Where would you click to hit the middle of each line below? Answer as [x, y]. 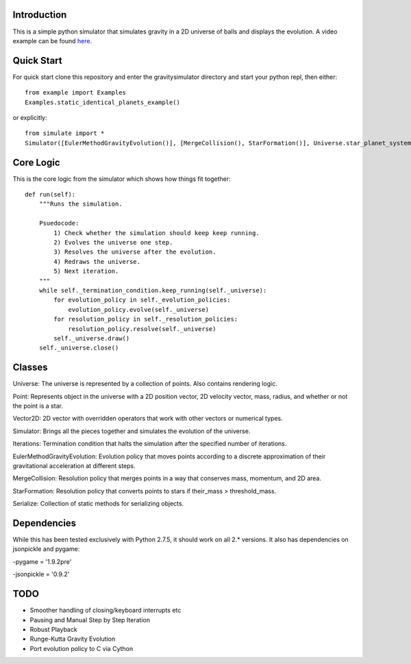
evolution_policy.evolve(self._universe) [138, 309]
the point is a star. [38, 406]
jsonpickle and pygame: [46, 549]
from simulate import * [65, 133]
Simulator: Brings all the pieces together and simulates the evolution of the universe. [132, 431]
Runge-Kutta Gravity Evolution [73, 639]
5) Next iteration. [86, 271]
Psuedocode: [59, 223]
